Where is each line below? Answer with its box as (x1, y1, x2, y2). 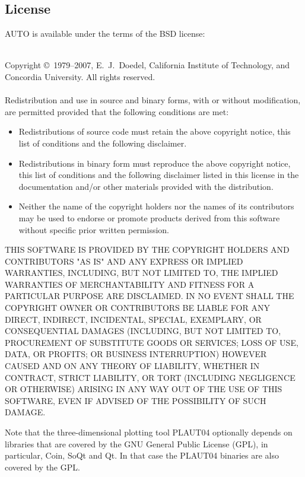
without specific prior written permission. (18, 223, 169, 236)
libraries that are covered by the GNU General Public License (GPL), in (5, 437, 268, 450)
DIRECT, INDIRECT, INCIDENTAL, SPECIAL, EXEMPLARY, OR (5, 313, 262, 325)
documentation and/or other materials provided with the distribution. (18, 180, 274, 192)
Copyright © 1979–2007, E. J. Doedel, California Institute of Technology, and (5, 59, 290, 71)
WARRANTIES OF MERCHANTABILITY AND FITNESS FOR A (5, 278, 255, 290)
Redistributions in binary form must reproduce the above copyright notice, (18, 157, 291, 169)
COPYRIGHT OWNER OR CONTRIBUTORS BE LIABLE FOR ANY (5, 301, 270, 314)
